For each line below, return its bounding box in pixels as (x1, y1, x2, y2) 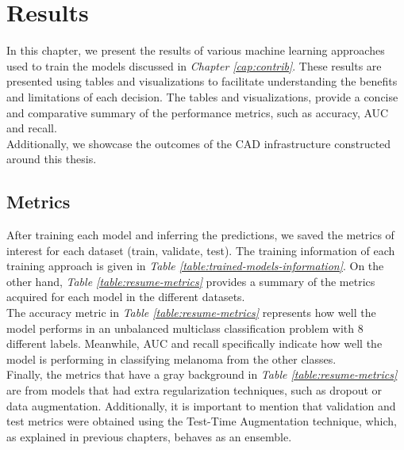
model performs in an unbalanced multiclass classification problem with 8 (6, 319, 364, 336)
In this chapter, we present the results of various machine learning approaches (6, 42, 385, 59)
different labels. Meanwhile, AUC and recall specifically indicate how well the (6, 335, 383, 352)
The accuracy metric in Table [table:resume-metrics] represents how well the (6, 304, 376, 321)
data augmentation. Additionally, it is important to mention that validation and (6, 397, 396, 414)
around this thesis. (6, 151, 97, 167)
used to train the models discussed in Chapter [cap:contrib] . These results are (6, 57, 382, 74)
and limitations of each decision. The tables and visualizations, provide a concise (6, 88, 398, 105)
